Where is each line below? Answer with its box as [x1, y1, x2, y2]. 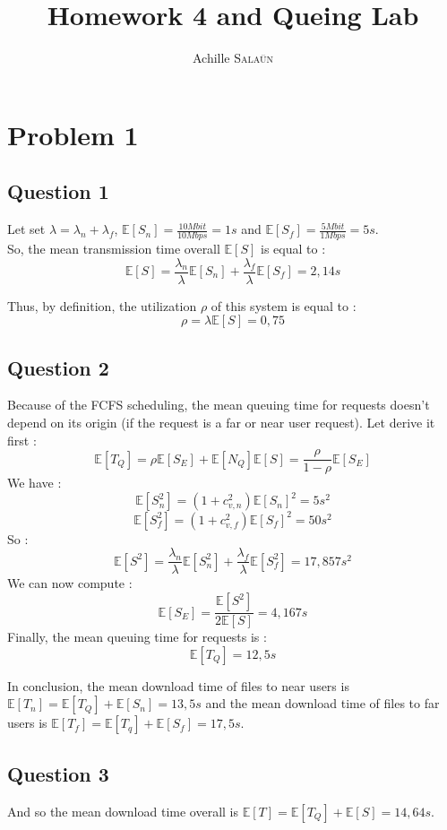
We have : [7, 473, 62, 492]
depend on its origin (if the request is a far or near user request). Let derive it [7, 412, 435, 431]
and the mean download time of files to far [205, 694, 440, 713]
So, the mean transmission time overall [7, 238, 220, 257]
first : [7, 430, 37, 449]
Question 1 [7, 177, 109, 205]
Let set [7, 220, 46, 238]
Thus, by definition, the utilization [7, 296, 197, 315]
